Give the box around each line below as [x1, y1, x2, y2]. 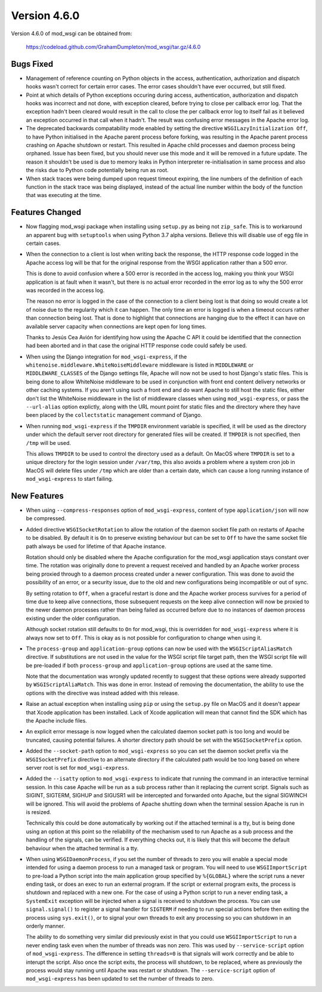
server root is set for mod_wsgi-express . [26, 764, 129, 771]
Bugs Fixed [11, 59, 54, 69]
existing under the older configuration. [26, 615, 120, 622]
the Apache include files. [26, 717, 88, 724]
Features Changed [11, 207, 82, 217]
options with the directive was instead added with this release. [26, 689, 179, 696]
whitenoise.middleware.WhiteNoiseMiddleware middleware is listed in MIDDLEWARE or [26, 361, 254, 368]
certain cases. [26, 239, 61, 247]
